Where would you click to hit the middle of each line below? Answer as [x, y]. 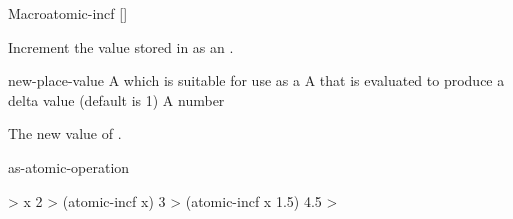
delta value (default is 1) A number [116, 99]
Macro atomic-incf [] [68, 13]
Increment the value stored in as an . [121, 46]
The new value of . [65, 133]
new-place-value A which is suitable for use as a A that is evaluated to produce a [256, 80]
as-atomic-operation [69, 166]
